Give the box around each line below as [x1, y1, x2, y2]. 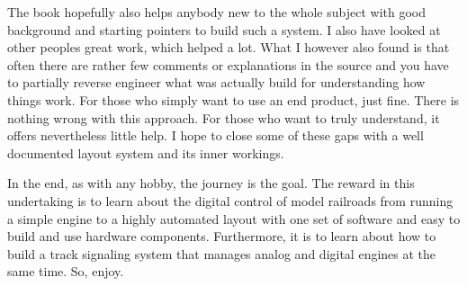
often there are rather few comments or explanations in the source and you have [7, 55, 449, 74]
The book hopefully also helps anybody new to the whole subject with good [7, 3, 426, 21]
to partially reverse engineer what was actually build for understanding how [7, 73, 426, 92]
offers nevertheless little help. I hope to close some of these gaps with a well [7, 126, 424, 145]
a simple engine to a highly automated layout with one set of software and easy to [7, 209, 461, 228]
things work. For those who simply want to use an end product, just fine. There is [7, 90, 460, 109]
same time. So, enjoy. [7, 262, 124, 281]
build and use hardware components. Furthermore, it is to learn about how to [7, 227, 436, 246]
